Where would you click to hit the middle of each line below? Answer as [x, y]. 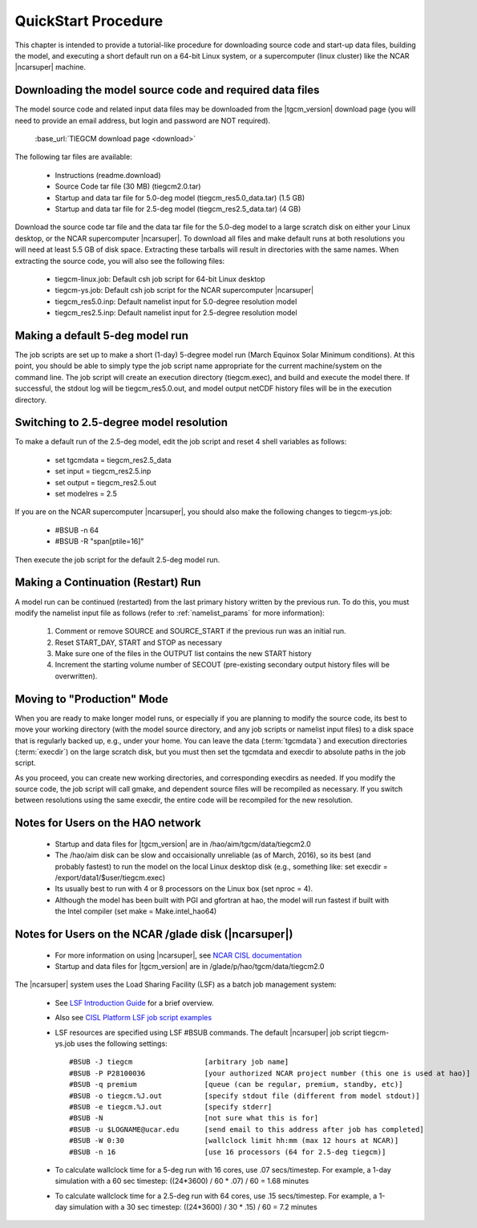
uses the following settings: [122, 1044]
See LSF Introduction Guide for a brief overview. [134, 1003]
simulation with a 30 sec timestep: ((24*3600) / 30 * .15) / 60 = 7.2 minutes [193, 1207]
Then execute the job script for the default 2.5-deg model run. [117, 559]
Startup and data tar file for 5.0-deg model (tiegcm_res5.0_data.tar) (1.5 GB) [180, 197]
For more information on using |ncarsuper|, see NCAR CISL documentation [178, 955]
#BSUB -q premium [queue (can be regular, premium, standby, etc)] [236, 1084]
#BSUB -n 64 [77, 530]
